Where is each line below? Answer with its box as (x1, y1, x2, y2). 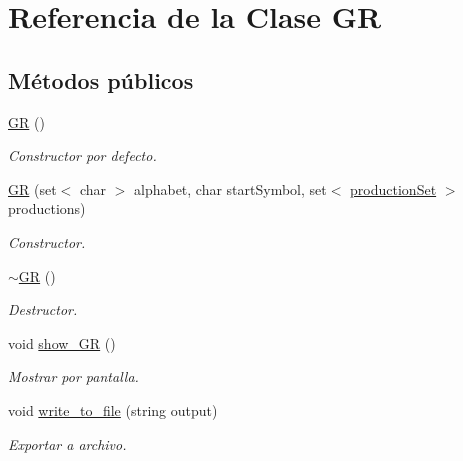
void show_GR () (8, 332, 116, 353)
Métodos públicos (8, 64, 194, 95)
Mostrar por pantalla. (8, 366, 139, 387)
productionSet (350, 178, 437, 199)
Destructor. (8, 299, 78, 320)
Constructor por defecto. (8, 145, 157, 166)
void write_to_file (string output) (8, 399, 218, 420)
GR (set (8, 178, 57, 199)
